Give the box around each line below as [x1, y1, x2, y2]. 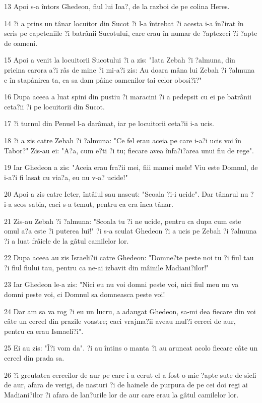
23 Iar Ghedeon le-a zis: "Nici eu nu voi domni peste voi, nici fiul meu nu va [4, 279, 239, 290]
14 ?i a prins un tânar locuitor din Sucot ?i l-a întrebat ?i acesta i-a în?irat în [4, 18, 244, 28]
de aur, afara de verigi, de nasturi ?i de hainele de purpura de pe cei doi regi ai [4, 379, 248, 390]
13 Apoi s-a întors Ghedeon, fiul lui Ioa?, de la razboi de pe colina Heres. [4, 1, 230, 11]
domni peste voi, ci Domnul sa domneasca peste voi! [4, 289, 165, 300]
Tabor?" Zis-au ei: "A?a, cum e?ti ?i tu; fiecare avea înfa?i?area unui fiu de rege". [4, 145, 254, 155]
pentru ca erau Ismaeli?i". [4, 325, 84, 336]
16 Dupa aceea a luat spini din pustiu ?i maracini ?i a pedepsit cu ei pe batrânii [4, 91, 251, 102]
